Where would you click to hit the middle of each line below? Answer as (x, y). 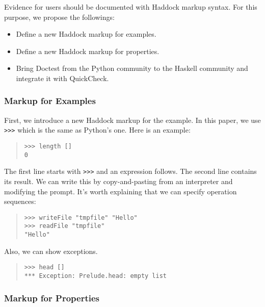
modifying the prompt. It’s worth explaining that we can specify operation (121, 191)
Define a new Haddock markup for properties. (88, 51)
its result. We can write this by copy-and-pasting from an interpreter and (118, 181)
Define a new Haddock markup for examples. (86, 34)
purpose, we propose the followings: (59, 17)
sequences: (20, 201)
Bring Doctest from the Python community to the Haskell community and (132, 68)
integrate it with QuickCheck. (62, 78)
